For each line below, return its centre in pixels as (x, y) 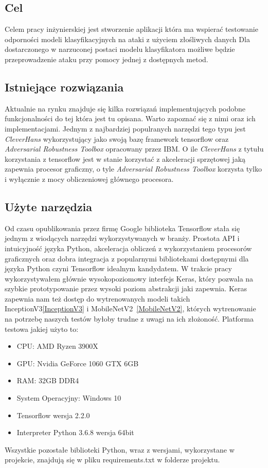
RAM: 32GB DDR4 (48, 380)
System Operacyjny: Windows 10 (69, 398)
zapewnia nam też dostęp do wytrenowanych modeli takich (97, 298)
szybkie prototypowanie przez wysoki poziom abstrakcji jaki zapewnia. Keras (126, 288)
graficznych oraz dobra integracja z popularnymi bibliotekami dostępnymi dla (127, 258)
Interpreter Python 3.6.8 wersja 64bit (75, 432)
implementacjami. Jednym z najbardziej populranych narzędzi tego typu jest (125, 128)
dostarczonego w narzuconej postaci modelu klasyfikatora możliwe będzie (120, 49)
